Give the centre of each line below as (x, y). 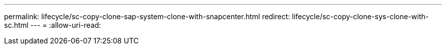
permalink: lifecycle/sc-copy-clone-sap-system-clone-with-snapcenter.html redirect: (147, 16)
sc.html (16, 25)
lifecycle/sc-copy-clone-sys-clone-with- (360, 16)
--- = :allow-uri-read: (66, 25)
